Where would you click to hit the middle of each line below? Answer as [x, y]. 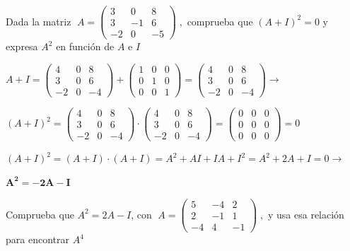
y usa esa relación [306, 214]
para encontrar [37, 239]
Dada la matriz [39, 21]
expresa [22, 46]
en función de [85, 46]
